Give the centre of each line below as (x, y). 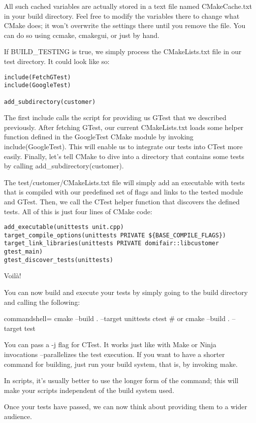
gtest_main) (23, 252)
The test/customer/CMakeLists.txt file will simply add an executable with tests (125, 182)
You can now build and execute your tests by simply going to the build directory (126, 292)
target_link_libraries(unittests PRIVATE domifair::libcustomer (112, 244)
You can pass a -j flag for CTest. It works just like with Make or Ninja (110, 344)
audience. (18, 416)
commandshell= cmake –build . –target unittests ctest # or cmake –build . (117, 318)
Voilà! (13, 276)
